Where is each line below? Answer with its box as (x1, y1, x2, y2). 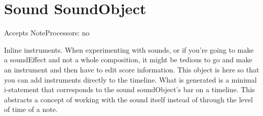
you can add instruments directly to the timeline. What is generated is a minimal (4, 74, 257, 85)
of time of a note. (4, 104, 58, 114)
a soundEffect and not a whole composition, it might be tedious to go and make (4, 54, 252, 65)
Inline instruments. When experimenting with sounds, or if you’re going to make (4, 44, 254, 55)
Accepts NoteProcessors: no (4, 27, 90, 38)
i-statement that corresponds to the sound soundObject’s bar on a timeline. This (4, 84, 255, 95)
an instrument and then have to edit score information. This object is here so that (4, 64, 259, 74)
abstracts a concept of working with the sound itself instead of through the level (4, 94, 253, 104)
